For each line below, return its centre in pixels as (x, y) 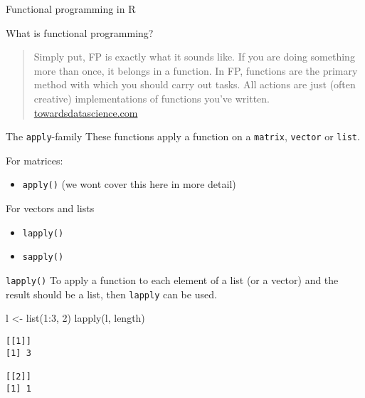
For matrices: (35, 160)
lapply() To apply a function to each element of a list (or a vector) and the (172, 279)
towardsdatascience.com (86, 112)
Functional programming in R (71, 9)
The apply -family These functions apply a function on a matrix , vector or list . (183, 136)
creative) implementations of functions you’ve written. (152, 98)
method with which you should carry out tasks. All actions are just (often (195, 84)
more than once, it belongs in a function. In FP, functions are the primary (196, 70)
